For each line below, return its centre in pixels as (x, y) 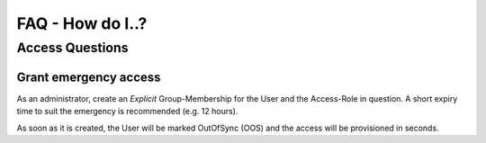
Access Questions (72, 48)
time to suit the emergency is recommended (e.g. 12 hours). (127, 112)
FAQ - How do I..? (82, 23)
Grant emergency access (89, 77)
